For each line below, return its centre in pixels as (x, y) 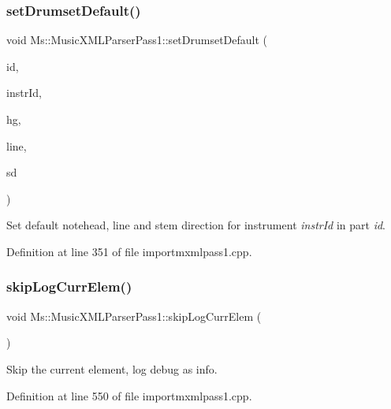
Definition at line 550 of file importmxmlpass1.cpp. (129, 395)
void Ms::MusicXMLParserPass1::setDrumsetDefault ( (137, 40)
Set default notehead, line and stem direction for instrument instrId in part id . (196, 225)
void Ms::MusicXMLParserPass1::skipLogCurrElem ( (134, 316)
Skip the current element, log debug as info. (112, 368)
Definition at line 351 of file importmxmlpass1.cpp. (129, 251)
